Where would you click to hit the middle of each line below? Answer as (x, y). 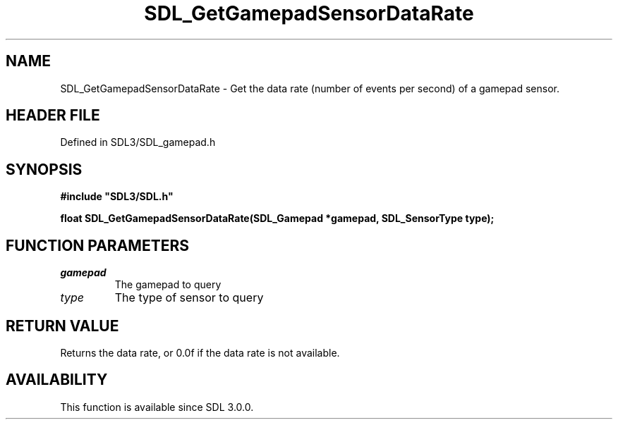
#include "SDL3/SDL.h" (117, 197)
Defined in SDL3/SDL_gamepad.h (138, 142)
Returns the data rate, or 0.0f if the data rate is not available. (200, 352)
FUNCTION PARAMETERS (97, 245)
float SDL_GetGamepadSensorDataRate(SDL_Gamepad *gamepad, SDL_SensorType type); (277, 218)
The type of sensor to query (189, 298)
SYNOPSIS (44, 169)
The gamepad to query (168, 285)
